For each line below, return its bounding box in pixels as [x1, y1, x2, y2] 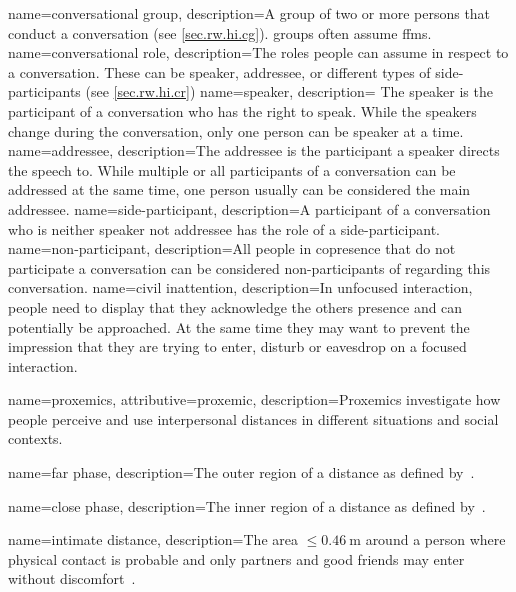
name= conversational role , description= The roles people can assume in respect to [8, 42, 509, 63]
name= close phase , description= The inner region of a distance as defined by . [8, 495, 486, 516]
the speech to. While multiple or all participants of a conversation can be [8, 159, 456, 180]
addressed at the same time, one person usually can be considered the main [8, 179, 471, 200]
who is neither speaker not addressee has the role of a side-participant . [8, 218, 440, 239]
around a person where [365, 529, 506, 550]
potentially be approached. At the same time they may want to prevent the [8, 316, 470, 337]
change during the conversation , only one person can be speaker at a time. [8, 120, 464, 141]
